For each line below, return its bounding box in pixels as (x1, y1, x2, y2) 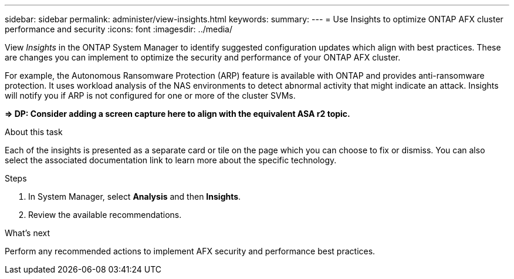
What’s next (5, 228, 50, 238)
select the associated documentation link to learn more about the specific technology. (5, 155, 337, 165)
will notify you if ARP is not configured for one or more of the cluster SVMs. (5, 90, 296, 100)
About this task (5, 127, 63, 137)
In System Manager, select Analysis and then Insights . (28, 191, 241, 201)
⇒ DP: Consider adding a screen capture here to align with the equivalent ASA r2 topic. (5, 109, 350, 119)
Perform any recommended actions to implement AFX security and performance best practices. (5, 246, 376, 256)
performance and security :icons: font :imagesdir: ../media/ (5, 24, 233, 34)
